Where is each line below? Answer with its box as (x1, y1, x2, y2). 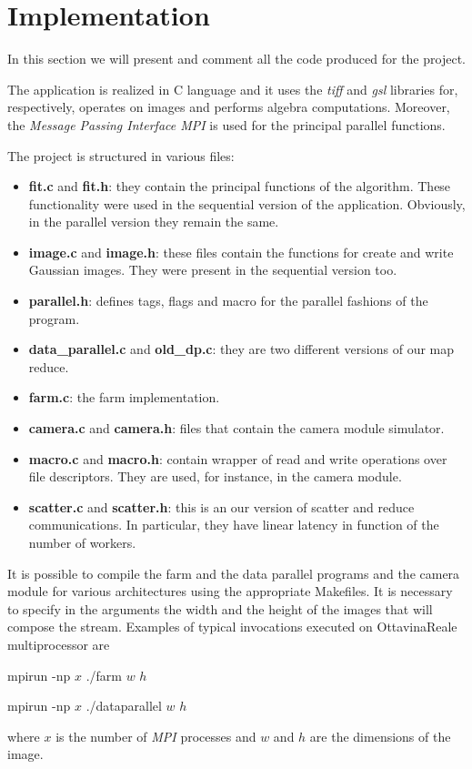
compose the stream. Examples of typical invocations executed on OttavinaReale (7, 617, 457, 636)
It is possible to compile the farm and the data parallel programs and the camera (7, 563, 460, 582)
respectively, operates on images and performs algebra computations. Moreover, (7, 97, 450, 116)
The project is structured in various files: (7, 146, 235, 165)
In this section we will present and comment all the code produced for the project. (7, 49, 466, 68)
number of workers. (28, 533, 136, 551)
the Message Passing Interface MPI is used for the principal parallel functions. (7, 115, 446, 134)
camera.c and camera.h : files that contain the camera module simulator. (28, 419, 445, 438)
